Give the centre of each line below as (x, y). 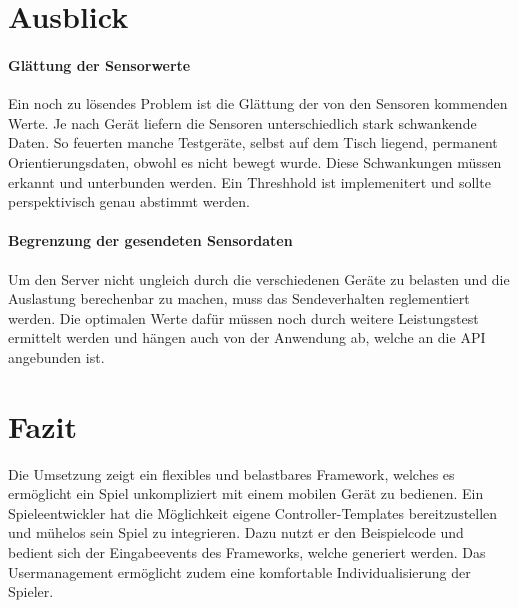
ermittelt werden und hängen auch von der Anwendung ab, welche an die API (247, 337)
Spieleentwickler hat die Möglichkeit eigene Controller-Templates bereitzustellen (253, 512)
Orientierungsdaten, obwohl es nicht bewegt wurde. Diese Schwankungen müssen (255, 161)
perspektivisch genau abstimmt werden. (129, 201)
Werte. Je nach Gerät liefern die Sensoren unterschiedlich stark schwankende (242, 122)
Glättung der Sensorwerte (99, 64)
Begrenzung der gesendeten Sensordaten (150, 240)
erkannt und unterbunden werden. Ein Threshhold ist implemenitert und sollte (249, 181)
